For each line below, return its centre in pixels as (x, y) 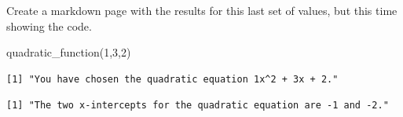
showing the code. (49, 26)
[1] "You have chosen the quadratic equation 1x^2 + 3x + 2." (172, 79)
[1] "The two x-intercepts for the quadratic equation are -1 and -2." (198, 106)
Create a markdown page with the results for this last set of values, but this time (202, 10)
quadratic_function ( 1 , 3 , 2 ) (69, 52)
